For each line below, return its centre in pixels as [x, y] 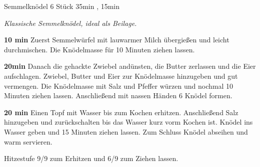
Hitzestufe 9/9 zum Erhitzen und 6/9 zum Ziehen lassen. [91, 158]
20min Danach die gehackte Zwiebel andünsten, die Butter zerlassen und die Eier [130, 66]
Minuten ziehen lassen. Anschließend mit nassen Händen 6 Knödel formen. [118, 95]
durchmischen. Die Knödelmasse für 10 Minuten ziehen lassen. [99, 49]
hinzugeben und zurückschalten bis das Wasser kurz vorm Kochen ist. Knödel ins [128, 122]
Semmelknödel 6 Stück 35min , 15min [62, 6]
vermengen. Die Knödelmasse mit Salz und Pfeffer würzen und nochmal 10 [118, 85]
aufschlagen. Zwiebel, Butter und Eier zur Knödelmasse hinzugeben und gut [121, 76]
